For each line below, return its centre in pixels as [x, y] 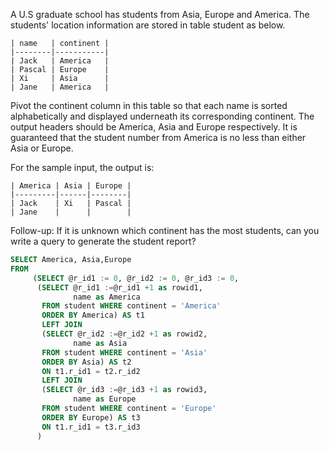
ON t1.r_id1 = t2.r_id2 [91, 371]
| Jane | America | [60, 87]
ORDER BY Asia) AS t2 [86, 362]
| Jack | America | [60, 61]
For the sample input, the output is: [82, 167]
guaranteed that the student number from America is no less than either [158, 137]
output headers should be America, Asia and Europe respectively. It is [154, 127]
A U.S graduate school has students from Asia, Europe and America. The [160, 14]
